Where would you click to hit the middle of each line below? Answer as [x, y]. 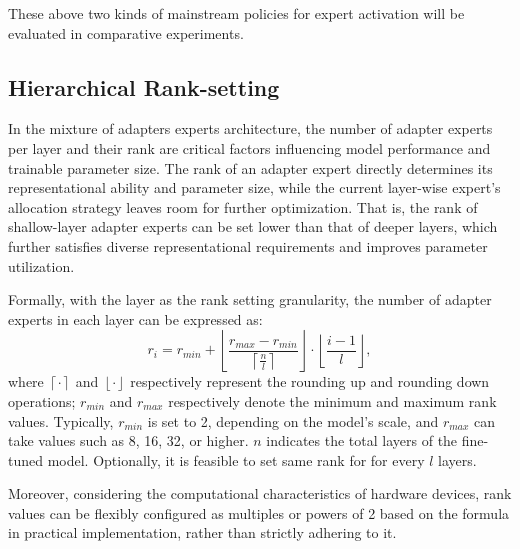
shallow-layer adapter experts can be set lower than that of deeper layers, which [253, 226]
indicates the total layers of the [362, 440]
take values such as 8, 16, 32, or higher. [128, 440]
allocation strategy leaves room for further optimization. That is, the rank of [243, 206]
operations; [42, 400]
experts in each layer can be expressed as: [135, 318]
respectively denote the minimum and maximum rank [332, 400]
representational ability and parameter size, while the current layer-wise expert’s [254, 187]
